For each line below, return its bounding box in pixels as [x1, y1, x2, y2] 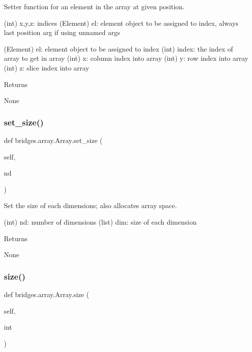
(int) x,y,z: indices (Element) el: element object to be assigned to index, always [4, 18, 239, 28]
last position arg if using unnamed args [4, 27, 120, 37]
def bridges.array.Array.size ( [4, 289, 89, 299]
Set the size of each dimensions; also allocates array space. [4, 200, 177, 211]
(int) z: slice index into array [4, 62, 89, 72]
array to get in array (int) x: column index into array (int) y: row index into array [4, 53, 249, 63]
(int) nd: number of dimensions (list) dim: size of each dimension [4, 216, 197, 227]
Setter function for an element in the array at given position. [4, 1, 185, 11]
